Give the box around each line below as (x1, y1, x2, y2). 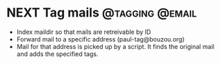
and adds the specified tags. (16, 50, 99, 58)
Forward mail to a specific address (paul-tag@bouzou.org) (16, 35, 185, 43)
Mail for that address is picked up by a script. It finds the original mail (16, 42, 215, 50)
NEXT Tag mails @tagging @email (6, 5, 197, 21)
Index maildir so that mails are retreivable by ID (16, 28, 152, 36)
